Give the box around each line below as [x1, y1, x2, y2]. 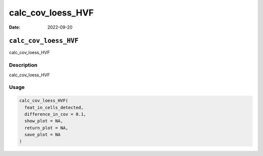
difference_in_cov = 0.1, [24, 111, 86, 117]
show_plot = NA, [24, 118, 63, 124]
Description [9, 62, 38, 69]
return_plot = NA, [24, 125, 68, 131]
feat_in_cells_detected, [24, 104, 84, 110]
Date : [9, 24, 20, 30]
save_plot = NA [24, 132, 61, 138]
